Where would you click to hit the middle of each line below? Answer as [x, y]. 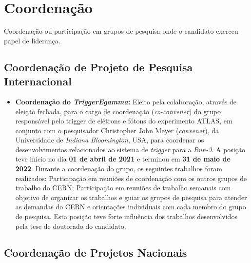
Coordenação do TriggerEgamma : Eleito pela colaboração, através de [126, 101]
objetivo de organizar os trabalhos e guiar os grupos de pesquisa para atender [131, 197]
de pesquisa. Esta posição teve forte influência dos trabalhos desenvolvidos [126, 216]
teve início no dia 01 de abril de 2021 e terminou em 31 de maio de [123, 159]
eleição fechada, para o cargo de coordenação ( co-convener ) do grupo [118, 111]
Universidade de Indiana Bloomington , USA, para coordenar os [110, 140]
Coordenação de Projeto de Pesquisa [98, 67]
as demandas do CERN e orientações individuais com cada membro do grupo [131, 207]
